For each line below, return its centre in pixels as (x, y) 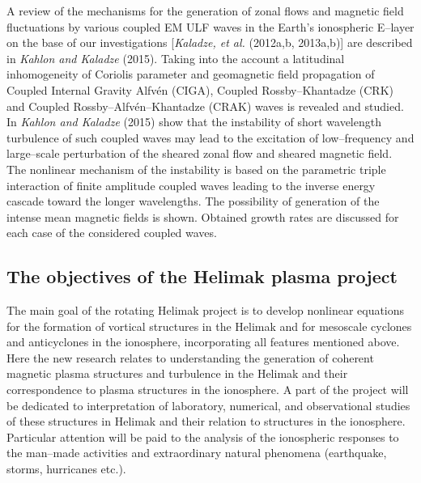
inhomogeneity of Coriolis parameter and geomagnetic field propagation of (191, 74)
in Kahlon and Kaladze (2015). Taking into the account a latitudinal (176, 58)
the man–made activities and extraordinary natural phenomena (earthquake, (197, 453)
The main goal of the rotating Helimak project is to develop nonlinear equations (206, 310)
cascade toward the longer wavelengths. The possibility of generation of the (193, 201)
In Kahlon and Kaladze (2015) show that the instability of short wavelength (194, 122)
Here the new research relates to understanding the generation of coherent (190, 357)
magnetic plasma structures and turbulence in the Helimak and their (177, 373)
